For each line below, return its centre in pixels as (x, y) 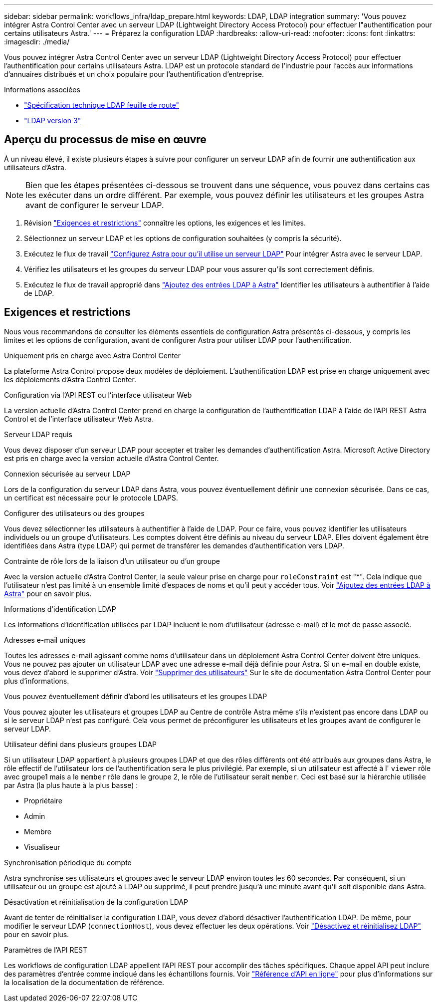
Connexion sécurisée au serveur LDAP (67, 474)
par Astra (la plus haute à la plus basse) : (71, 785)
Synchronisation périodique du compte (68, 862)
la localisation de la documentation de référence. (84, 982)
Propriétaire (43, 800)
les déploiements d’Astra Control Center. (70, 379)
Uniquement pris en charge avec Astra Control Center (93, 355)
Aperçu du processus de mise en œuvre (105, 140)
